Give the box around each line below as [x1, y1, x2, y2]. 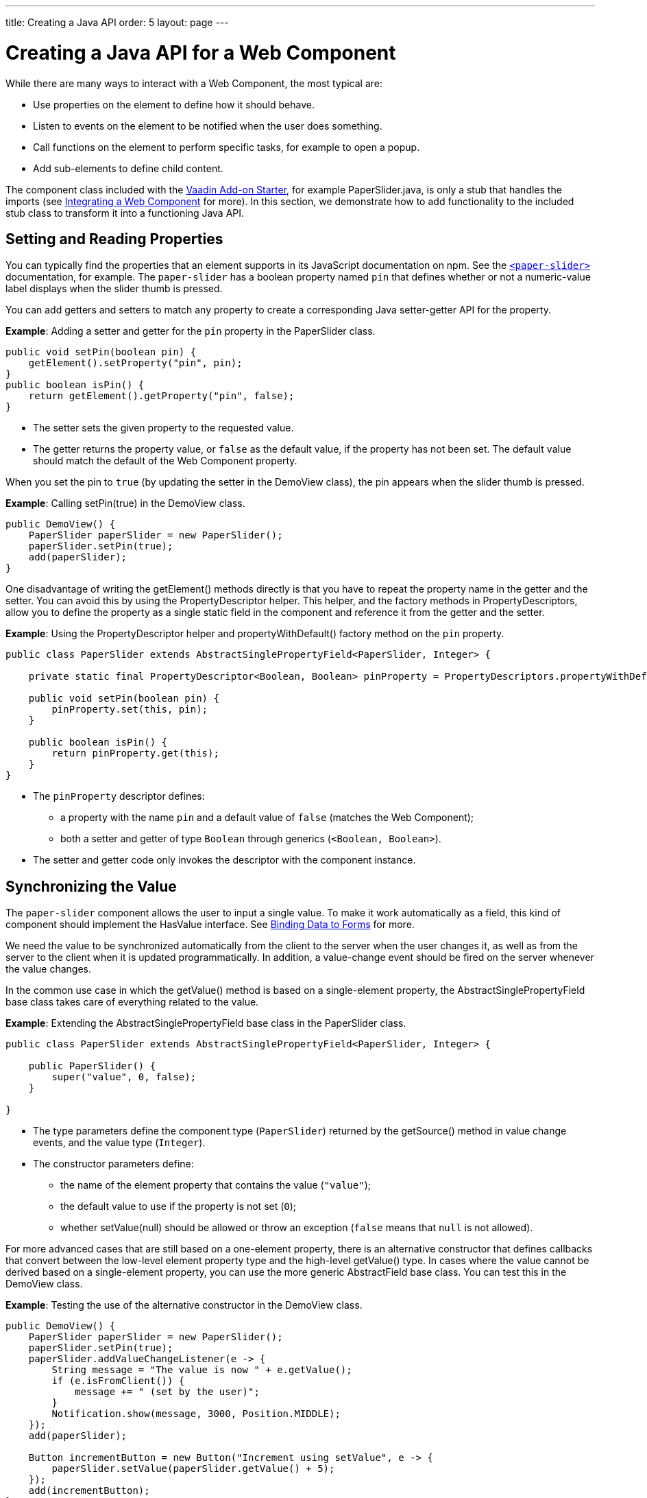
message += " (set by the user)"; [75, 1386, 260, 1398]
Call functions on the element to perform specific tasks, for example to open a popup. [33, 141, 420, 153]
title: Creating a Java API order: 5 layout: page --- [5, 16, 229, 28]
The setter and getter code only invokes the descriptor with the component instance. [33, 854, 416, 866]
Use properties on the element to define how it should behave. [33, 98, 315, 110]
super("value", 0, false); [51, 1071, 197, 1083]
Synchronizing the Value [5, 877, 177, 895]
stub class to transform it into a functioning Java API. [5, 206, 245, 219]
